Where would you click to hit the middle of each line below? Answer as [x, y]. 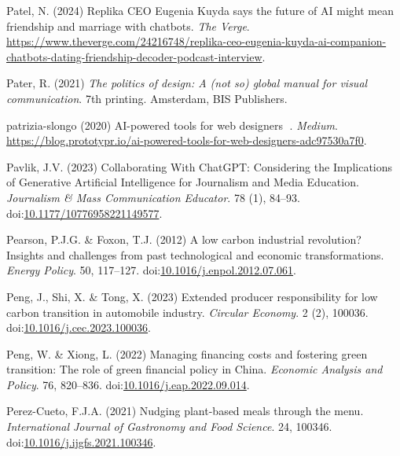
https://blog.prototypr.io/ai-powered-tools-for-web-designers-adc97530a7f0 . [187, 140]
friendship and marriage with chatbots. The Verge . [128, 26]
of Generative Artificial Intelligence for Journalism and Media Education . [183, 182]
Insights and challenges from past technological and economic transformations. [195, 254]
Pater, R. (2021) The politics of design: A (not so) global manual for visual [187, 83]
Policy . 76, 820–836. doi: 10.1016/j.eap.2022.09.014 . [128, 384]
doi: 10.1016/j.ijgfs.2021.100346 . [81, 441]
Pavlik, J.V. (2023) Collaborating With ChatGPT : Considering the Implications [200, 166]
